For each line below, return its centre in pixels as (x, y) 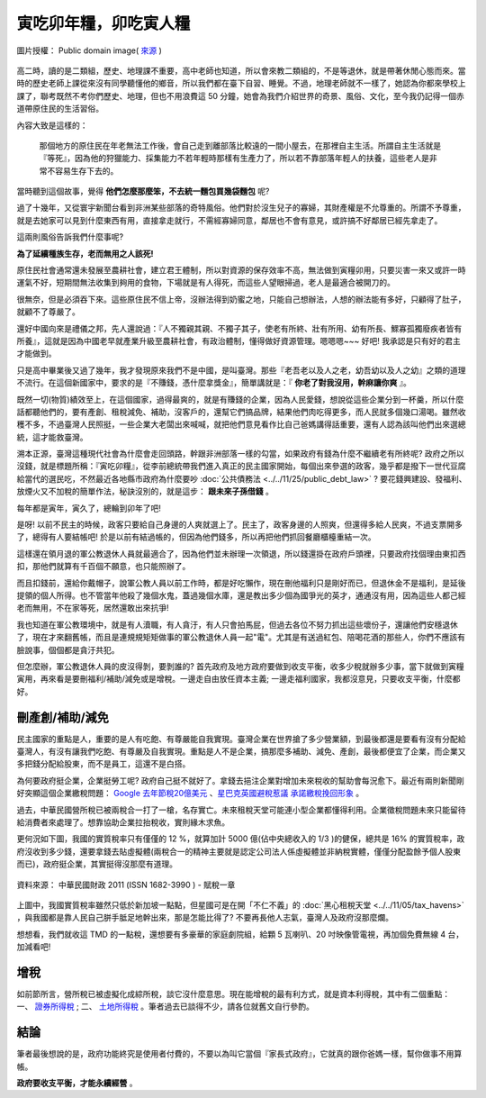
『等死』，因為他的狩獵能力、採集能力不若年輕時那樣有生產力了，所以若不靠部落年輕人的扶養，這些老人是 (234, 159)
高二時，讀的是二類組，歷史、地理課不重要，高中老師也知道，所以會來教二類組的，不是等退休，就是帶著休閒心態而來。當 (241, 70)
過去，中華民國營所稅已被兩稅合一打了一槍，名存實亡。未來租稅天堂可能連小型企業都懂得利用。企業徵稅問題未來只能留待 (241, 810)
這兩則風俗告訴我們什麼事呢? (70, 237)
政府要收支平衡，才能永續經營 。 (77, 1083)
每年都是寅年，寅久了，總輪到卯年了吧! (89, 508)
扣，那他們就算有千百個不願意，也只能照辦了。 (103, 567)
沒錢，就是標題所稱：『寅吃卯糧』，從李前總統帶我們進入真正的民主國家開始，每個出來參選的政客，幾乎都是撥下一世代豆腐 (241, 466)
